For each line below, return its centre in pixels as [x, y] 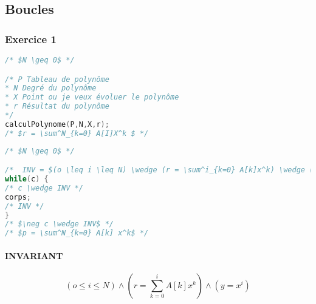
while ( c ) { [27, 179]
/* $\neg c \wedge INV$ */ [59, 224]
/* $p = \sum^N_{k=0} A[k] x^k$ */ [77, 233]
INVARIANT [34, 255]
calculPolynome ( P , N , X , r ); [57, 124]
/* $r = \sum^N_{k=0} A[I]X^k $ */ [77, 133]
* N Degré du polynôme [51, 88]
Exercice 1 [31, 39]
